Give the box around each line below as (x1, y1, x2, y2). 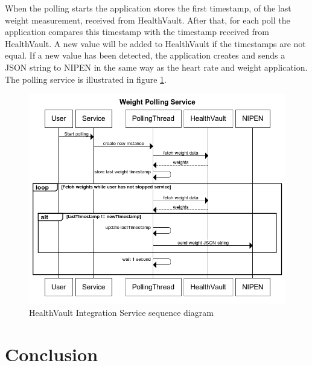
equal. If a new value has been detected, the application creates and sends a (5, 49, 285, 62)
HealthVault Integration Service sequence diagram (29, 306, 214, 318)
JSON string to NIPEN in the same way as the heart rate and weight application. (5, 60, 308, 73)
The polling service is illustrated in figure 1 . (5, 72, 167, 85)
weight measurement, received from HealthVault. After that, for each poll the (5, 13, 290, 26)
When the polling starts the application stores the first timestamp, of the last (5, 2, 291, 14)
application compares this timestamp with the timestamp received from (5, 25, 269, 38)
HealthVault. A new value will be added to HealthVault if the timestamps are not (5, 37, 306, 50)
